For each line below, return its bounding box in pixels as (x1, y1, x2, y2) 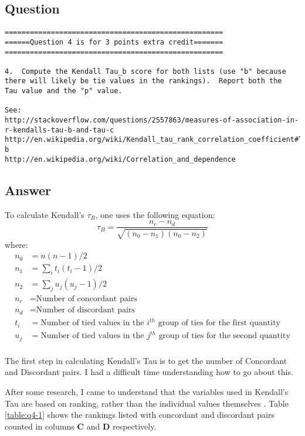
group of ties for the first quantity (158, 319, 280, 328)
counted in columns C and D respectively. (5, 420, 157, 432)
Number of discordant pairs (36, 306, 135, 315)
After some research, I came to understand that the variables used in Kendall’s (5, 386, 289, 398)
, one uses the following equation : (95, 208, 215, 220)
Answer (5, 180, 52, 199)
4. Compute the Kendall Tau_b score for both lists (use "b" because (5, 67, 286, 76)
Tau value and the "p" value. (5, 87, 123, 96)
